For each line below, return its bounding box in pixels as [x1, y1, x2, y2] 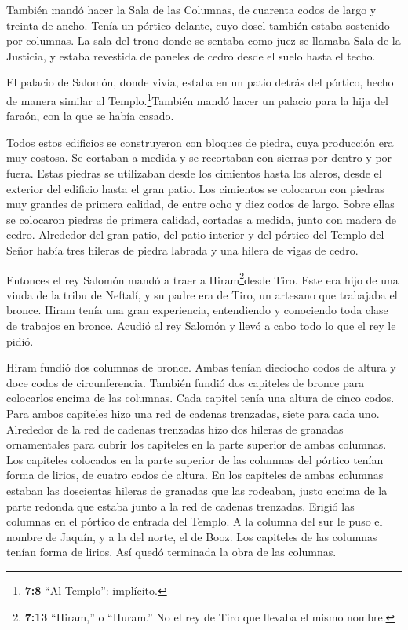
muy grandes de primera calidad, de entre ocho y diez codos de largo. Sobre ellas [6, 196, 395, 212]
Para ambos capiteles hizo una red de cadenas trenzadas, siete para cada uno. [6, 405, 380, 421]
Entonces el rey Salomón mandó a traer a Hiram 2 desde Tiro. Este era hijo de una [6, 269, 399, 288]
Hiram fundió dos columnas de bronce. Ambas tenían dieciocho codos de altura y [6, 359, 396, 375]
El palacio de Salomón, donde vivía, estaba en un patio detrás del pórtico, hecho [6, 74, 394, 90]
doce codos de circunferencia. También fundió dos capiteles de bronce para [6, 374, 365, 390]
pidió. [6, 332, 34, 349]
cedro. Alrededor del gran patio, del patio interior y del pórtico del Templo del [6, 226, 384, 243]
